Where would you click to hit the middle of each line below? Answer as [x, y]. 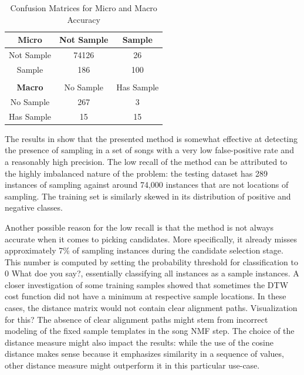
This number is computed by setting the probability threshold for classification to [151, 261]
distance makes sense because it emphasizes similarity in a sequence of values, [144, 354]
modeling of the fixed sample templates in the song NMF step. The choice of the [150, 331]
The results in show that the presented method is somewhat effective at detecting [151, 138]
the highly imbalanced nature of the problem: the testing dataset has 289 [136, 173]
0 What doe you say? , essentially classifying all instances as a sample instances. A [152, 273]
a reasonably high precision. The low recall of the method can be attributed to [146, 161]
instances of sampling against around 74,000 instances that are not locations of [147, 185]
